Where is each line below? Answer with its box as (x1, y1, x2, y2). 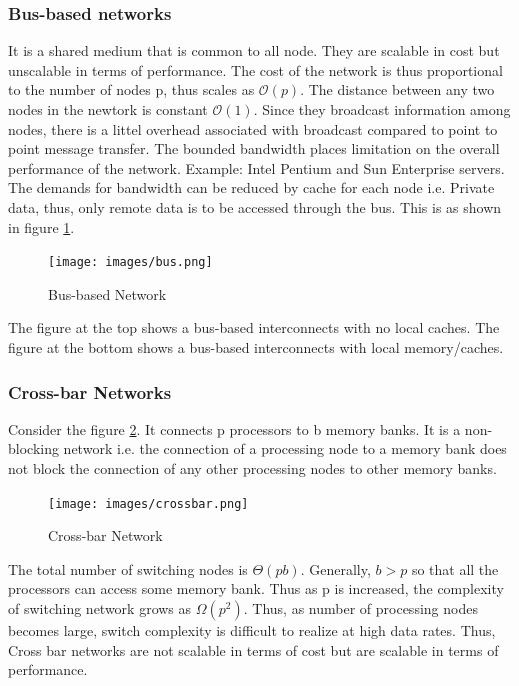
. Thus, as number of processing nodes (243, 598, 478, 619)
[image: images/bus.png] (48, 255, 213, 270)
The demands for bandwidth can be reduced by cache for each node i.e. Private (8, 177, 495, 198)
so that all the (411, 558, 499, 579)
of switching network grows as (8, 598, 192, 619)
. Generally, (300, 558, 371, 579)
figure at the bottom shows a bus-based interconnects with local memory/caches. (8, 337, 504, 357)
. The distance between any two (300, 79, 495, 100)
